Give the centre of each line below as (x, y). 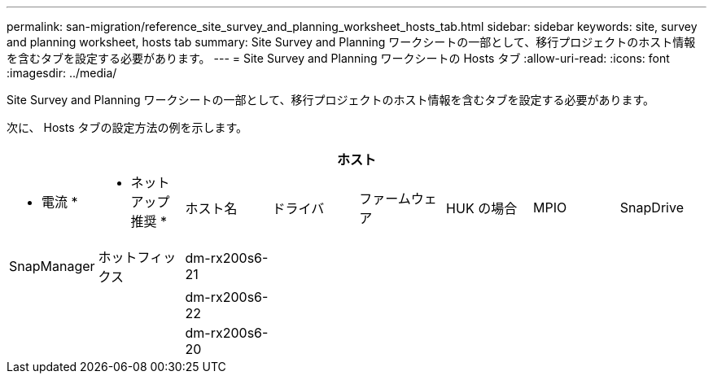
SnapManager (52, 266)
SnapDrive (652, 207)
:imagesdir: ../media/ (62, 73)
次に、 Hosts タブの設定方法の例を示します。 (127, 127)
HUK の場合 (482, 208)
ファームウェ (398, 199)
